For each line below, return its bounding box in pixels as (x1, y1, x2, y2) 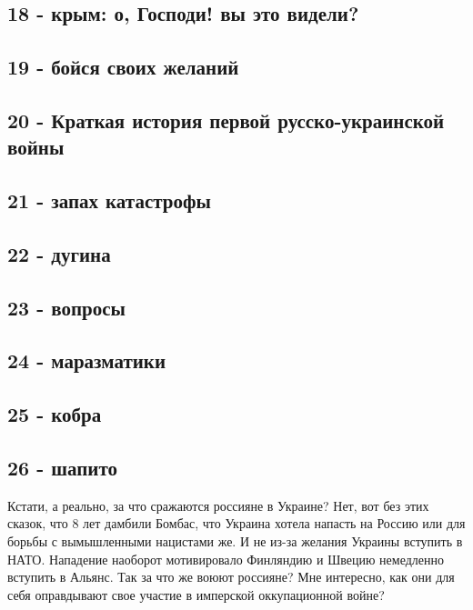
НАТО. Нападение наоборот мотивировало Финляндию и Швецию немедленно (7, 549, 445, 568)
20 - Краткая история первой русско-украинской (7, 105, 445, 134)
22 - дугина (7, 239, 111, 267)
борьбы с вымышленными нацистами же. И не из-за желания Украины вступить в (7, 532, 463, 551)
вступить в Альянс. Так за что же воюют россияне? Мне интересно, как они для (7, 567, 455, 586)
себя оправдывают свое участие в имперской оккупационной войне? (7, 585, 385, 604)
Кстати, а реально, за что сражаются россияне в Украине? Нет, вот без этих (7, 495, 429, 515)
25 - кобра (7, 400, 102, 428)
